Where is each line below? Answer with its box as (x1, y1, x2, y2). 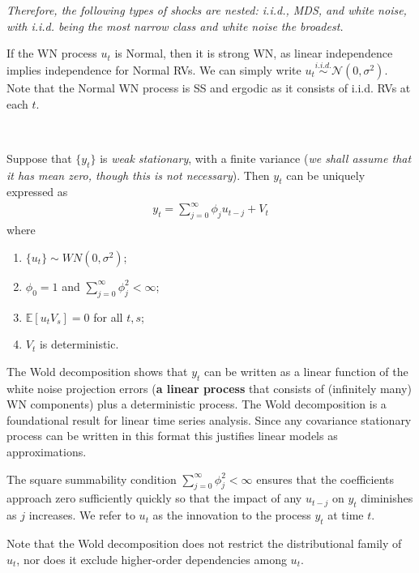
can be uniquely (286, 166, 366, 183)
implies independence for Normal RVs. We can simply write (6, 62, 301, 78)
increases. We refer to (28, 507, 135, 524)
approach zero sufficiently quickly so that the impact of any (6, 490, 302, 507)
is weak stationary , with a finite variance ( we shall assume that (100, 149, 412, 166)
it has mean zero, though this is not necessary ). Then (6, 166, 270, 183)
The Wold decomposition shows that (6, 362, 188, 379)
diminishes (361, 490, 413, 507)
